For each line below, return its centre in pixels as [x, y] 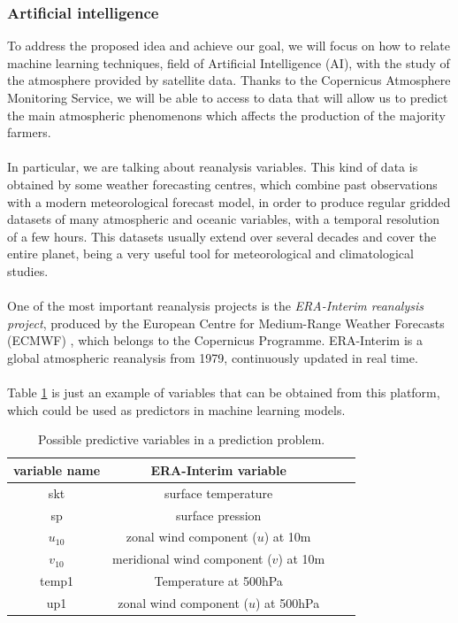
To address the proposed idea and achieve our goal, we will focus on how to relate [229, 46]
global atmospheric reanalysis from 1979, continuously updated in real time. [213, 357]
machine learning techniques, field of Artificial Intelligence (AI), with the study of [229, 62]
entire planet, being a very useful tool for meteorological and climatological [210, 254]
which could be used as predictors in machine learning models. [176, 409]
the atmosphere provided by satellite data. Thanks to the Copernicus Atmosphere [229, 80]
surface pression [218, 515]
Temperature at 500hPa [218, 581]
